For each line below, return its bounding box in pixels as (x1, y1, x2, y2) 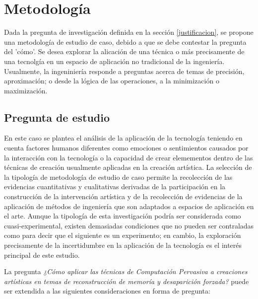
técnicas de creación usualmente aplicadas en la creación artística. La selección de (4, 162, 252, 172)
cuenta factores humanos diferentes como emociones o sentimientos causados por (4, 143, 249, 153)
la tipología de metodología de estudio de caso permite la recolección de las (4, 171, 233, 182)
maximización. (4, 85, 48, 95)
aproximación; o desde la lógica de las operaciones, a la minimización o (4, 75, 219, 86)
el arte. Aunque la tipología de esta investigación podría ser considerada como (4, 211, 241, 221)
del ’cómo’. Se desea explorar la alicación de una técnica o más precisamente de (4, 46, 245, 57)
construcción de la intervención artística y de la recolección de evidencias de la (4, 191, 243, 202)
